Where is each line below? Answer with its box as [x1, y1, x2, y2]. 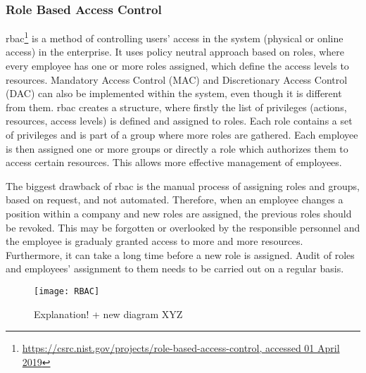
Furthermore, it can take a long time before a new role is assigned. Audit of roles [6, 247, 355, 262]
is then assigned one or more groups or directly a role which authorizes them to [6, 141, 348, 156]
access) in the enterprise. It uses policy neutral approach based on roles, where [6, 44, 345, 59]
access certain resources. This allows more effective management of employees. [6, 155, 342, 170]
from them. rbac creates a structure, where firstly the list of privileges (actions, [6, 99, 347, 114]
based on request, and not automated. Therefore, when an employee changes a [6, 192, 343, 207]
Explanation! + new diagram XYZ [34, 306, 183, 321]
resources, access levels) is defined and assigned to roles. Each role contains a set [6, 113, 353, 128]
